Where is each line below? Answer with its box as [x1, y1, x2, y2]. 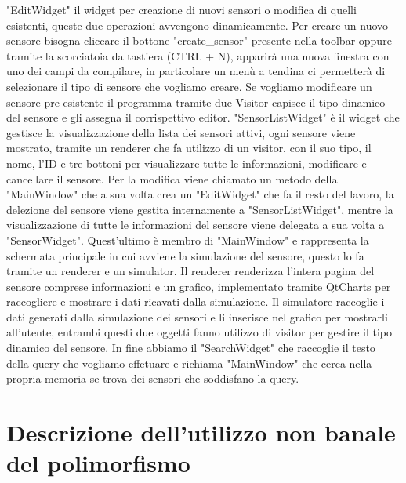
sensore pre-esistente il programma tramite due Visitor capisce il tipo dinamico [6, 93, 386, 110]
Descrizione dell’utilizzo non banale [6, 416, 396, 448]
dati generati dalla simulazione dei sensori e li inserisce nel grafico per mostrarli [6, 308, 388, 325]
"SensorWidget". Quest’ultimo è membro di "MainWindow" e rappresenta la [6, 231, 369, 248]
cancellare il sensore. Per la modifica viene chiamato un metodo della [6, 170, 338, 187]
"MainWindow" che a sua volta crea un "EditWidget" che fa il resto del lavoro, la [6, 186, 394, 202]
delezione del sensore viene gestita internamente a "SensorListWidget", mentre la [6, 201, 393, 217]
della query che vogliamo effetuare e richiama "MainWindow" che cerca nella [6, 354, 372, 371]
